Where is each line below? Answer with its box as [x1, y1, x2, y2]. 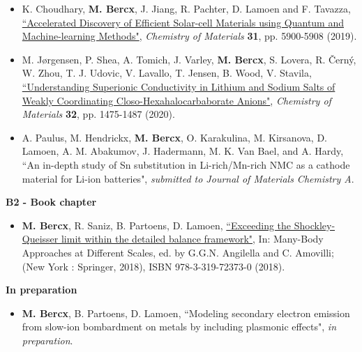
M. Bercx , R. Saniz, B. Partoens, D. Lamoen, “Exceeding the [22, 217, 292, 232]
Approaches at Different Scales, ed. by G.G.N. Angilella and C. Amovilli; [22, 245, 334, 259]
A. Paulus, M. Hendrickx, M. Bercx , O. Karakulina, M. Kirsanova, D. [22, 130, 327, 144]
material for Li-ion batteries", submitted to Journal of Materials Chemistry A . [22, 171, 354, 185]
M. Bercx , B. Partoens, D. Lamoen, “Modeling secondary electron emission [22, 305, 350, 320]
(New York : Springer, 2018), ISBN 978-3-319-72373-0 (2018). [22, 259, 285, 273]
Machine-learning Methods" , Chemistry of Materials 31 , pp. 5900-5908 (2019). [22, 29, 357, 43]
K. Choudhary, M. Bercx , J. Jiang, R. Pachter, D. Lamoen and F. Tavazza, [22, 1, 351, 15]
